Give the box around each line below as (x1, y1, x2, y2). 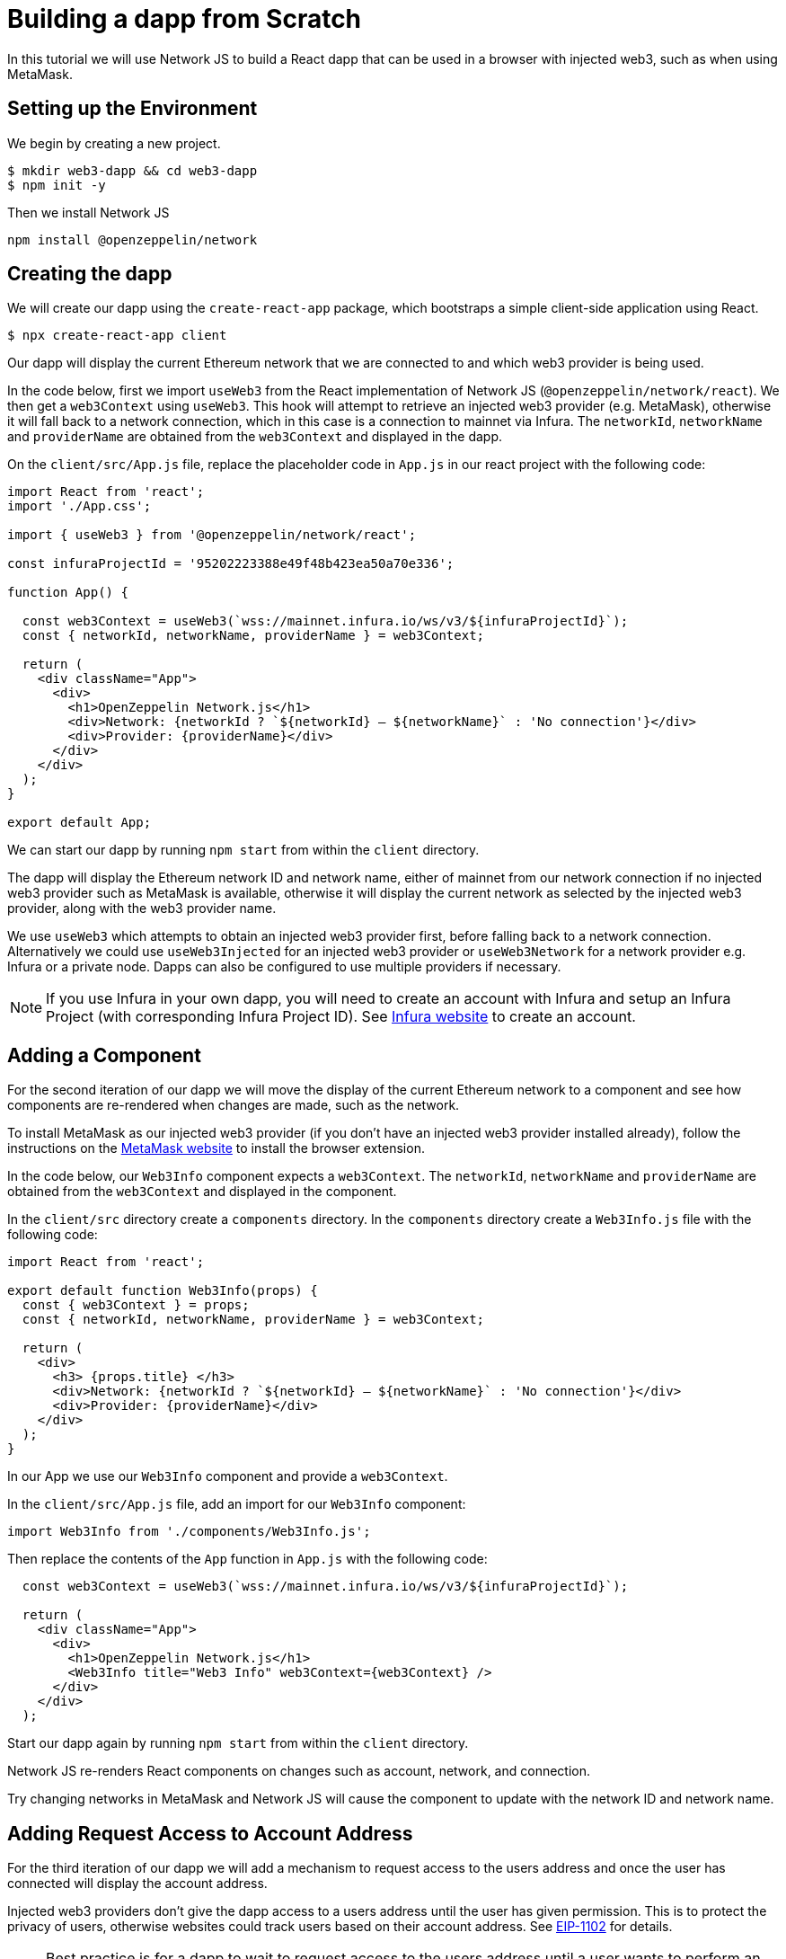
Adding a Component (7, 1043, 201, 1067)
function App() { (7, 585, 128, 600)
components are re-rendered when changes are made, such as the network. (7, 1097, 460, 1113)
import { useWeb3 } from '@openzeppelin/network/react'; (7, 527, 417, 543)
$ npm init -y (7, 177, 106, 192)
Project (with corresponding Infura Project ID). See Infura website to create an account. (46, 1007, 636, 1026)
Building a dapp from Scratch (7, 4, 362, 34)
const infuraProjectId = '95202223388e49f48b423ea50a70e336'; (7, 556, 455, 572)
